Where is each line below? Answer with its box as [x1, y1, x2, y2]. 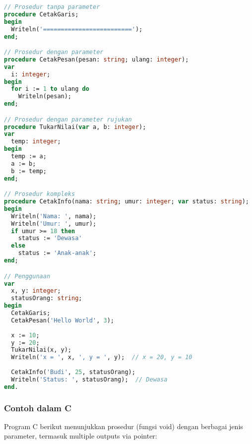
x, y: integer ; [11, 287, 61, 295]
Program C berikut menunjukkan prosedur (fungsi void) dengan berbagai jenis [4, 421, 243, 431]
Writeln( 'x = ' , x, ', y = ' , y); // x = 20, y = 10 [11, 354, 192, 361]
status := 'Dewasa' [18, 235, 82, 242]
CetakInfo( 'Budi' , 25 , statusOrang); [11, 369, 135, 376]
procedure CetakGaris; [4, 10, 79, 18]
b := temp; [11, 167, 47, 175]
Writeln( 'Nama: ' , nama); [11, 212, 97, 220]
